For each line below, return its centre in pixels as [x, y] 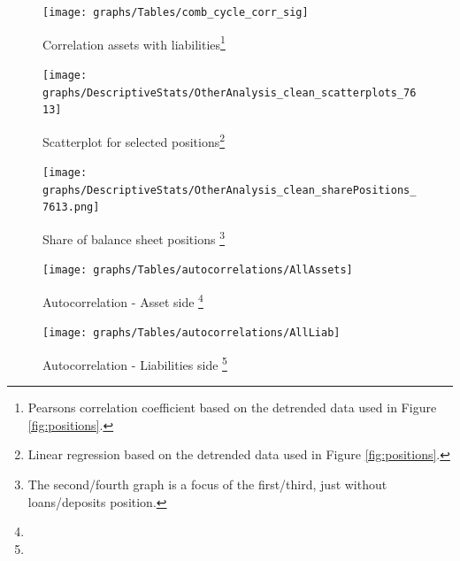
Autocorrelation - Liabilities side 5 [135, 363]
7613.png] [71, 207]
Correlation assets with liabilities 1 [134, 42]
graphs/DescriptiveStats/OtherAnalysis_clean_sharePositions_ [230, 190]
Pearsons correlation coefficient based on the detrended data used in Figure [232, 407]
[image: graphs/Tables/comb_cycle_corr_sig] [176, 12]
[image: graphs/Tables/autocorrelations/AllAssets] [198, 270]
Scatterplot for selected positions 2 [134, 140]
